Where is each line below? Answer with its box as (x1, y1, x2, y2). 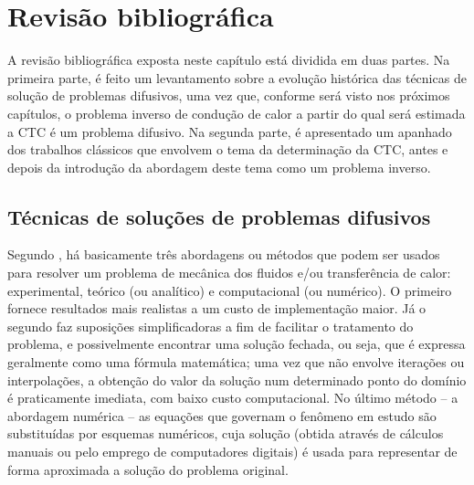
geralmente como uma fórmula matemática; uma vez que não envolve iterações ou (7, 353, 465, 372)
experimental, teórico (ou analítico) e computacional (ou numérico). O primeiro (7, 280, 452, 300)
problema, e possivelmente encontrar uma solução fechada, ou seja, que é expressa (7, 334, 466, 353)
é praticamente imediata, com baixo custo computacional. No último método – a (7, 388, 458, 407)
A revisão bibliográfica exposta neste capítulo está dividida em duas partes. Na (7, 50, 450, 69)
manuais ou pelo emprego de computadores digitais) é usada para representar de (7, 442, 458, 461)
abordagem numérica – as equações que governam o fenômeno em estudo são (7, 406, 437, 425)
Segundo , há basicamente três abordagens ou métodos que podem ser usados (7, 245, 440, 264)
